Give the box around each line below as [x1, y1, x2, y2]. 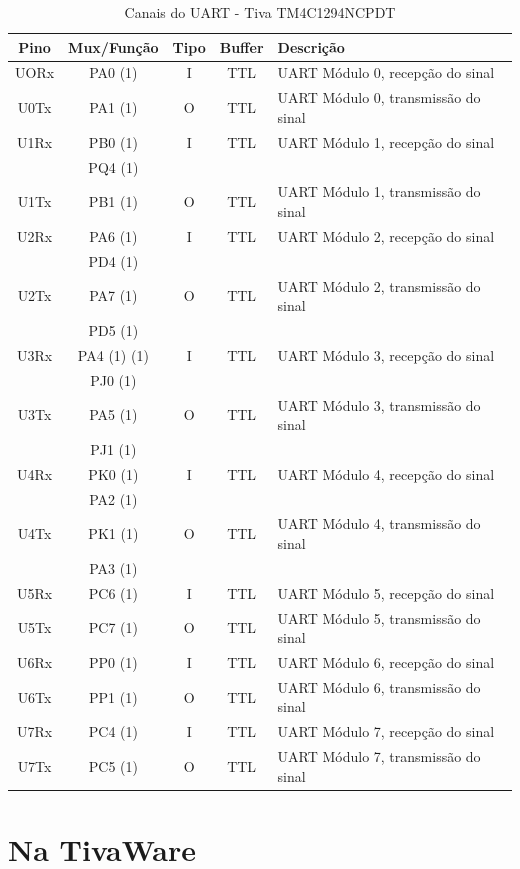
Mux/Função [68, 36, 159, 57]
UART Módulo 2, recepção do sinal [277, 225, 495, 246]
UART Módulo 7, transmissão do [277, 746, 481, 767]
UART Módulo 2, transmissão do [277, 275, 481, 296]
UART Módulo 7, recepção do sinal [277, 721, 495, 742]
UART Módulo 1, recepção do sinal [277, 131, 495, 152]
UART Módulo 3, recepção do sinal [277, 344, 495, 365]
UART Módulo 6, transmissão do [277, 676, 481, 697]
